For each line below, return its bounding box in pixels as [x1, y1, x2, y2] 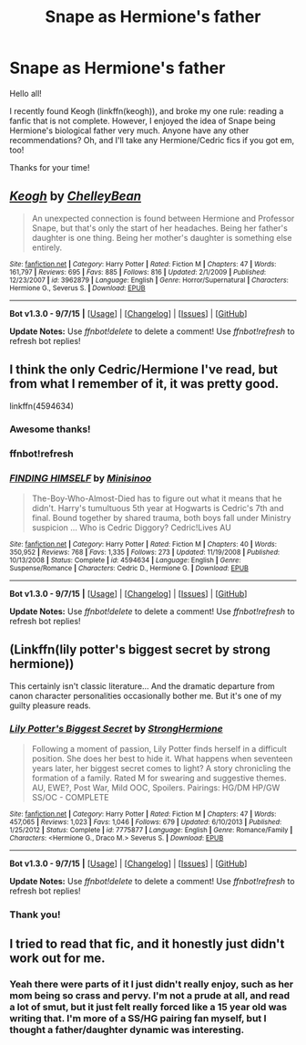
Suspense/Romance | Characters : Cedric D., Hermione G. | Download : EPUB [9, 563, 249, 572]
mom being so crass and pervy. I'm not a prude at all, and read [9, 989, 291, 1002]
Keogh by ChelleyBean [9, 189, 142, 204]
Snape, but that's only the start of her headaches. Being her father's [31, 222, 289, 234]
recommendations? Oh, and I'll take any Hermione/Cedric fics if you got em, [9, 134, 294, 145]
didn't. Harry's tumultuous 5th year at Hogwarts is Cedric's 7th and [31, 502, 284, 513]
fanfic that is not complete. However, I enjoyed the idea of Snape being [9, 115, 276, 126]
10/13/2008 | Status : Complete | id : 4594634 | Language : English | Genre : [9, 555, 241, 565]
